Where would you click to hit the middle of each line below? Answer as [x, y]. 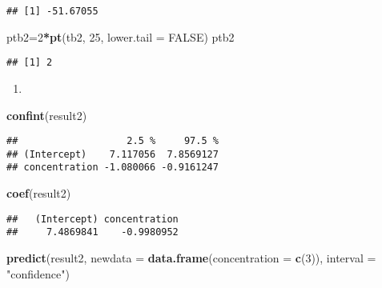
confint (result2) [47, 115]
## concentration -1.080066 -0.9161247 [113, 168]
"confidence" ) [38, 273]
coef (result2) [39, 193]
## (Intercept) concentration [92, 219]
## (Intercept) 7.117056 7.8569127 [113, 154]
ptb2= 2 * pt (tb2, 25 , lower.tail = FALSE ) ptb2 [121, 36]
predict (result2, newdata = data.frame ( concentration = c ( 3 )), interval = [191, 257]
